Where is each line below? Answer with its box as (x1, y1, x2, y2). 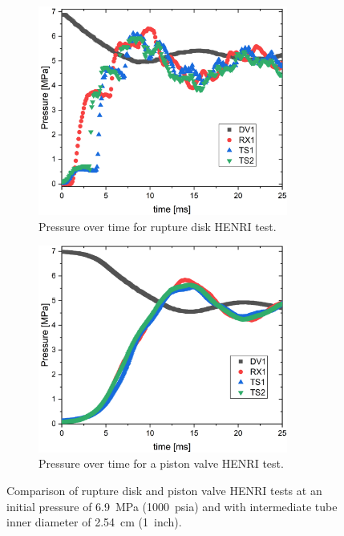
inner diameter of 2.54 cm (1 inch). (6, 514, 182, 530)
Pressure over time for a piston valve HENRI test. (38, 455, 284, 472)
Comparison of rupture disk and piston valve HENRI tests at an (6, 481, 322, 498)
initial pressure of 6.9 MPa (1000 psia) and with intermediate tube (6, 497, 338, 514)
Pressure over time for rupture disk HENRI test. (38, 217, 277, 234)
